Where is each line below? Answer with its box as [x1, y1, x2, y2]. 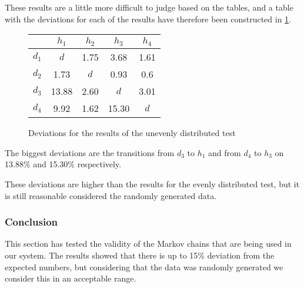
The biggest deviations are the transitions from [5, 146, 175, 158]
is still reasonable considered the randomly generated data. [5, 189, 217, 201]
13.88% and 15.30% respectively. [5, 158, 122, 170]
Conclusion [5, 214, 58, 229]
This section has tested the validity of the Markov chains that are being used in [5, 237, 292, 250]
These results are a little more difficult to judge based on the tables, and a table [5, 1, 293, 13]
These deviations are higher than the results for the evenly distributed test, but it [5, 177, 300, 190]
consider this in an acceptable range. [5, 272, 136, 284]
